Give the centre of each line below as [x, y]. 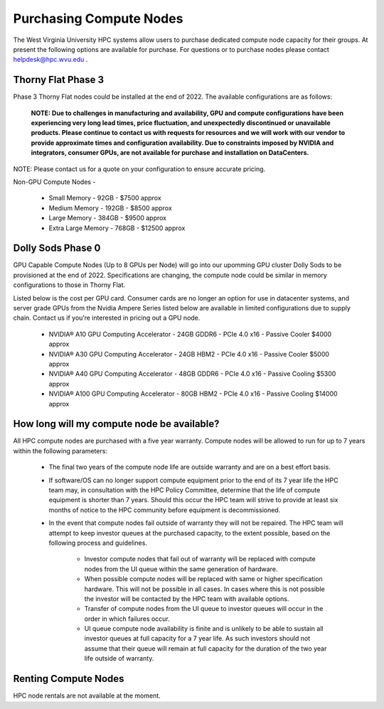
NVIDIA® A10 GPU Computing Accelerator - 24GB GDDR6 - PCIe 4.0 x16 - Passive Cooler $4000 [190, 334]
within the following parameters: [60, 450]
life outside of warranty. [119, 659]
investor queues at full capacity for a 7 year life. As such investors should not [197, 639]
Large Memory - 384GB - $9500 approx [108, 218]
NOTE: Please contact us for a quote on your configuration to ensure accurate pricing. [139, 169]
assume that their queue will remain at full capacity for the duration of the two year [206, 648]
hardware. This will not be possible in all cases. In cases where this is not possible [204, 589]
